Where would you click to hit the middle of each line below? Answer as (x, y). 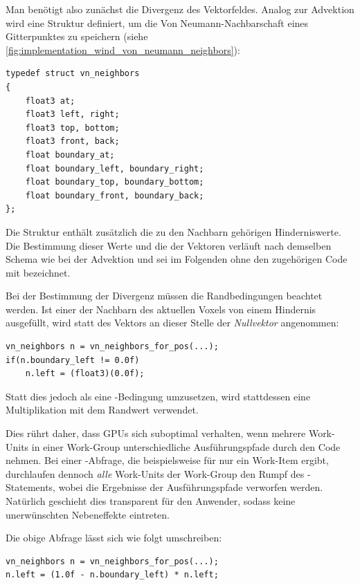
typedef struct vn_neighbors (73, 74)
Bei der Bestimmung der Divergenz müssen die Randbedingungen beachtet (164, 296)
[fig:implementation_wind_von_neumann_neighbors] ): (123, 49)
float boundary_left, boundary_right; (115, 168)
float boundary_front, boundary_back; (115, 195)
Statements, (31, 487)
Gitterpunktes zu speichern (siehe (77, 36)
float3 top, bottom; (72, 128)
